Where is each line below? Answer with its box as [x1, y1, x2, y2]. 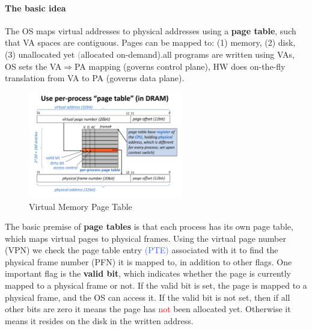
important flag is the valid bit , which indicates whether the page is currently [5, 267, 292, 280]
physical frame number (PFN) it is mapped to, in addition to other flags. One [5, 255, 292, 268]
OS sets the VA [5, 60, 62, 72]
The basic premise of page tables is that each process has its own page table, [5, 220, 293, 233]
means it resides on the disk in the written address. [5, 314, 194, 327]
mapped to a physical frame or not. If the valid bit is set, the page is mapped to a [5, 279, 307, 292]
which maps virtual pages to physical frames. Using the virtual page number [5, 232, 286, 244]
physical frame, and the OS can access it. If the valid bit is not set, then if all [5, 291, 290, 303]
